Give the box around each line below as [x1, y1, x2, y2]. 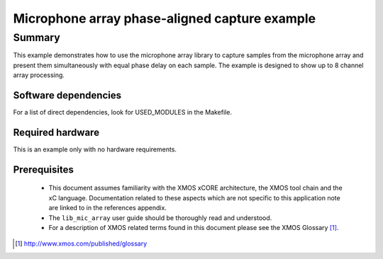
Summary [13, 31, 60, 44]
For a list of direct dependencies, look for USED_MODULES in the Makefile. [13, 108, 232, 117]
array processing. [13, 71, 65, 79]
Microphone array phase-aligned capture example [13, 11, 316, 26]
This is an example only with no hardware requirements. [13, 145, 177, 154]
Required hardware [13, 126, 99, 138]
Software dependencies [13, 89, 122, 101]
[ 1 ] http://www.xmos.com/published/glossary [15, 239, 148, 248]
